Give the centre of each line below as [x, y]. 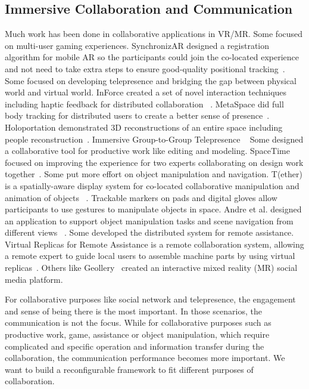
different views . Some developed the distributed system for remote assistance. [149, 232]
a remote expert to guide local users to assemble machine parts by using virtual [150, 256]
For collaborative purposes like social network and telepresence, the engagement [150, 299]
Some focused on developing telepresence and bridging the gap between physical [151, 80]
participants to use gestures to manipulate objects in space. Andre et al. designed [153, 209]
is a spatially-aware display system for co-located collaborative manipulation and [152, 185]
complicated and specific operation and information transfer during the [135, 346]
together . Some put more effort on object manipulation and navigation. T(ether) [154, 174]
